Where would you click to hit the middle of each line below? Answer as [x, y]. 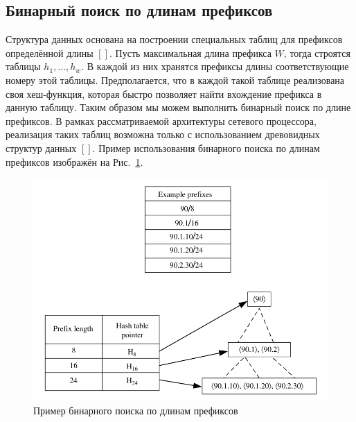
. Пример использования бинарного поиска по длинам [206, 147]
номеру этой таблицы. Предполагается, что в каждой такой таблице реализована [175, 79]
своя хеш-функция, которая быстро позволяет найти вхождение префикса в [164, 93]
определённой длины [50, 52]
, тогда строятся [317, 52]
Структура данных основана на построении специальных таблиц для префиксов [174, 39]
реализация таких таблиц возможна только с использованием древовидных [163, 134]
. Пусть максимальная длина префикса [190, 52]
